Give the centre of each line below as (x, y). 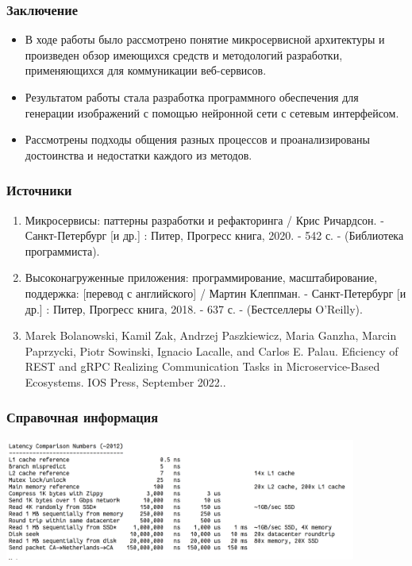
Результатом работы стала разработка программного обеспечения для (192, 97)
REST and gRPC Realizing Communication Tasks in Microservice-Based (202, 366)
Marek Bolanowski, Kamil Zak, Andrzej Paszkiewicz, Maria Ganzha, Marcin (211, 335)
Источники (39, 190)
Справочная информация (83, 417)
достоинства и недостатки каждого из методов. (139, 154)
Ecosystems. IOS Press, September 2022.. (125, 381)
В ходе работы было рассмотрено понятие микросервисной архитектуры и (205, 39)
